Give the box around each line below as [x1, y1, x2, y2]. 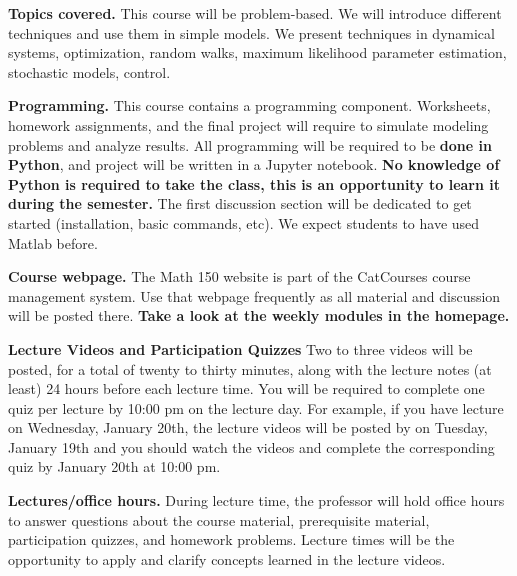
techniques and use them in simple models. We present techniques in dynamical [8, 22, 495, 43]
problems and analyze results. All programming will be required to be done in [8, 134, 492, 155]
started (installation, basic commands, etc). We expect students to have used [8, 212, 480, 233]
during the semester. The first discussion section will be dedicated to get [8, 193, 472, 214]
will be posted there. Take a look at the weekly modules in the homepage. [8, 305, 510, 326]
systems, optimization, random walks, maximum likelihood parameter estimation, [8, 42, 507, 63]
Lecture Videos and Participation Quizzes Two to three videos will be [8, 338, 473, 359]
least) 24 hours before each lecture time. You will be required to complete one [8, 378, 485, 399]
